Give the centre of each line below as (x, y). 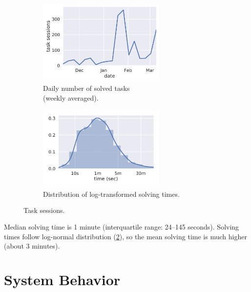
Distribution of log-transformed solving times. (111, 194)
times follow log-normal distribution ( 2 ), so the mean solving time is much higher (125, 236)
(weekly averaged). (71, 97)
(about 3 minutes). (32, 246)
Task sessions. (44, 210)
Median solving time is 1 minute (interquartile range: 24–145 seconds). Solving (122, 227)
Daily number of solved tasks (86, 88)
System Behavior (62, 279)
